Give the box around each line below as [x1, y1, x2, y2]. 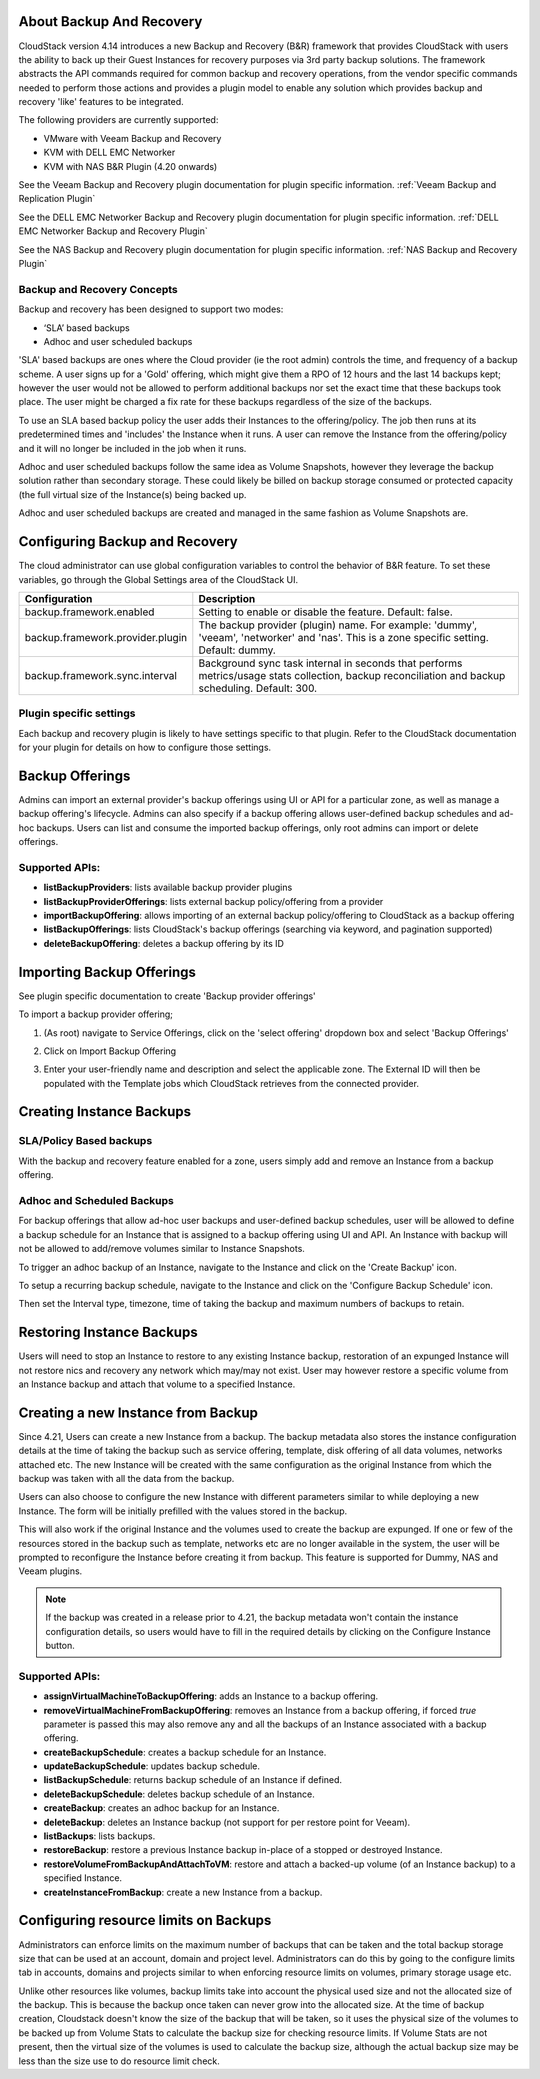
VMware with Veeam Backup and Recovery [43, 132, 222, 144]
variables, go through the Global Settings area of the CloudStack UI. [18, 573, 299, 585]
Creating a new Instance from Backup [18, 1404, 259, 1421]
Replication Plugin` [18, 193, 96, 205]
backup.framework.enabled [24, 605, 155, 619]
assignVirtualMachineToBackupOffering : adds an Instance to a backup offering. [43, 1690, 379, 1702]
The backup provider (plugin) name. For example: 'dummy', [198, 618, 478, 632]
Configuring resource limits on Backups [18, 1912, 272, 1929]
